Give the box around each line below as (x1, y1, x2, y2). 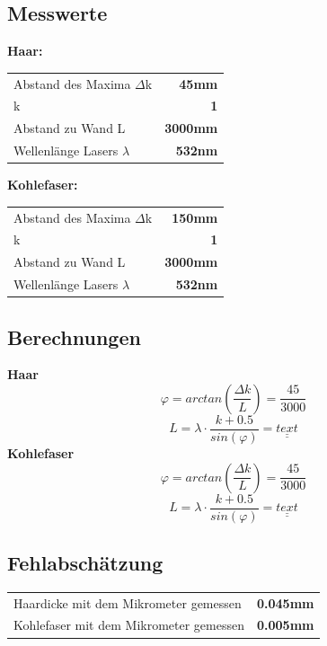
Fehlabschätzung (7, 549, 163, 577)
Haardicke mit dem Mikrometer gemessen (13, 593, 242, 612)
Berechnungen (7, 323, 141, 350)
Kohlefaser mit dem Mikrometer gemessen (13, 615, 244, 634)
